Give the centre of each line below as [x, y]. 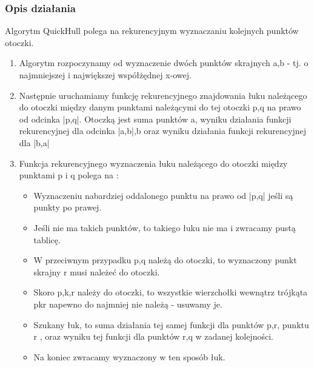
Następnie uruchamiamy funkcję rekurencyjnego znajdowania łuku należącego [163, 95]
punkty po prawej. [68, 207]
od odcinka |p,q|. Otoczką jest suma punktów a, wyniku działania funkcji [155, 119]
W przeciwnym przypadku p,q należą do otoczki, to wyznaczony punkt [165, 260]
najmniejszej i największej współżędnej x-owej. [105, 75]
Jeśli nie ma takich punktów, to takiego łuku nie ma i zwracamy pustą [165, 227]
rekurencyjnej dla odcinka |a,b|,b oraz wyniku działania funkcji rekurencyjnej [163, 131]
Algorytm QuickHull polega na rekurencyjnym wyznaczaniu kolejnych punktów [152, 31]
